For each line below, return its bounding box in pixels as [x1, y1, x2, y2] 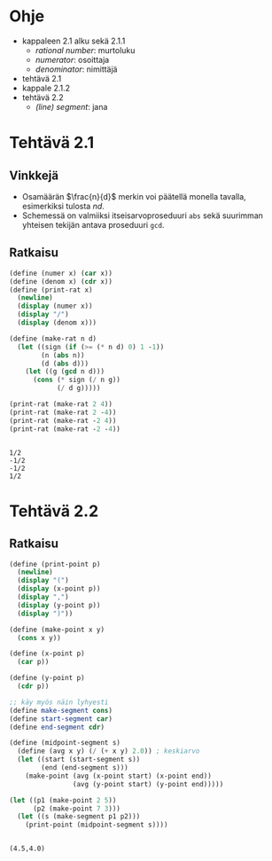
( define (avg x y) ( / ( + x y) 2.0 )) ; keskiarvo [17, 747, 200, 755]
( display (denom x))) [17, 318, 97, 327]
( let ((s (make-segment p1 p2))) [17, 812, 141, 821]
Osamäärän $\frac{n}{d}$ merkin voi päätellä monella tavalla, [21, 191, 246, 201]
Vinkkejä [9, 168, 59, 183]
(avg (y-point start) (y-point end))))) [72, 779, 224, 788]
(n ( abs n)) [41, 350, 86, 360]
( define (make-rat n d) [9, 334, 97, 343]
